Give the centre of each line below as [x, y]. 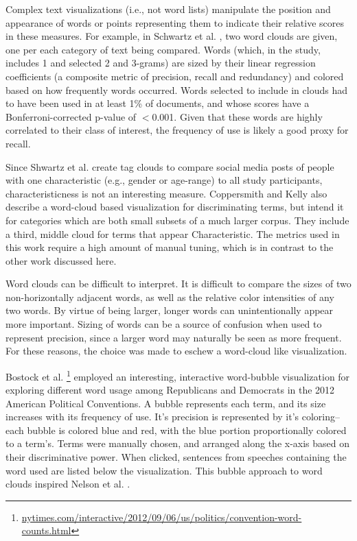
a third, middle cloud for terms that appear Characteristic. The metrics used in [173, 233]
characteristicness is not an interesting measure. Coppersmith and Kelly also [166, 193]
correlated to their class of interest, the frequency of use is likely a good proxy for [177, 130]
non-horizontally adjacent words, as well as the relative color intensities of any [170, 297]
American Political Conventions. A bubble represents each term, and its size [166, 403]
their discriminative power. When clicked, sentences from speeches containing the [176, 457]
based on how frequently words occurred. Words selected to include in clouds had [176, 89]
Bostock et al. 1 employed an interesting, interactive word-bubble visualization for [178, 375]
